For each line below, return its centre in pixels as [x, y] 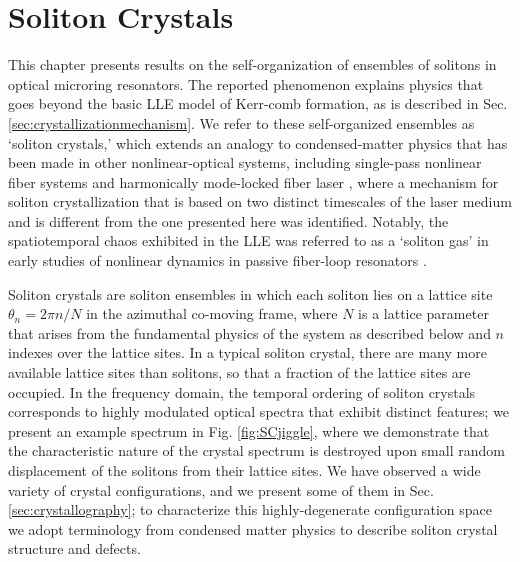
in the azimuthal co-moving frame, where [212, 313]
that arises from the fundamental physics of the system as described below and [249, 332]
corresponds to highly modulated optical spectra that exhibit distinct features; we [259, 411]
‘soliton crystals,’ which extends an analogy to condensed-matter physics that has [258, 142]
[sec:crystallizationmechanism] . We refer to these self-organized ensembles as [241, 122]
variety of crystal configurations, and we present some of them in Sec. [221, 489]
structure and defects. [74, 548]
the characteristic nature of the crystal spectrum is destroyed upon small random [256, 450]
